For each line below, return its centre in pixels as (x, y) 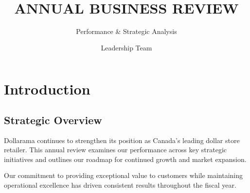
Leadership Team (126, 47)
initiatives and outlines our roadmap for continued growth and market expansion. (125, 159)
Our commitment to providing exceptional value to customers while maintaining (124, 175)
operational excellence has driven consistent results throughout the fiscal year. (120, 185)
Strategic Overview (53, 120)
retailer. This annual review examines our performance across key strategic (115, 150)
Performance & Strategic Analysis (126, 31)
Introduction (47, 89)
